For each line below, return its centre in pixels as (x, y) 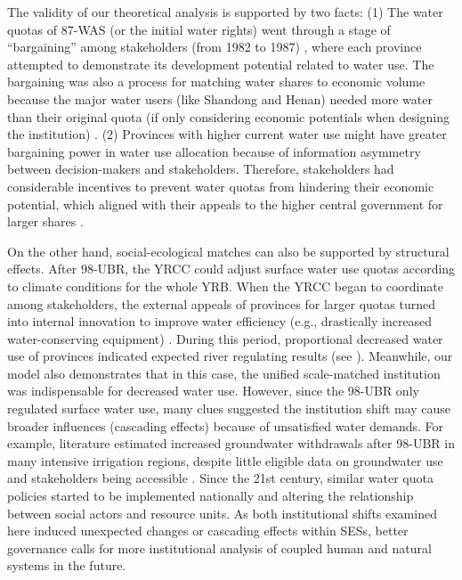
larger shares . (45, 221)
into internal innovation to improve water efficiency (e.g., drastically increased (220, 321)
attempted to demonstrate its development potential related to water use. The (221, 64)
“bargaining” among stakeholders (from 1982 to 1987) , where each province (215, 47)
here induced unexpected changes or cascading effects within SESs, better (208, 531)
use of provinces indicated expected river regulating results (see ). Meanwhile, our (230, 356)
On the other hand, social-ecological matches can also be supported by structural (228, 251)
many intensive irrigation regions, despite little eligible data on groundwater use (225, 460)
